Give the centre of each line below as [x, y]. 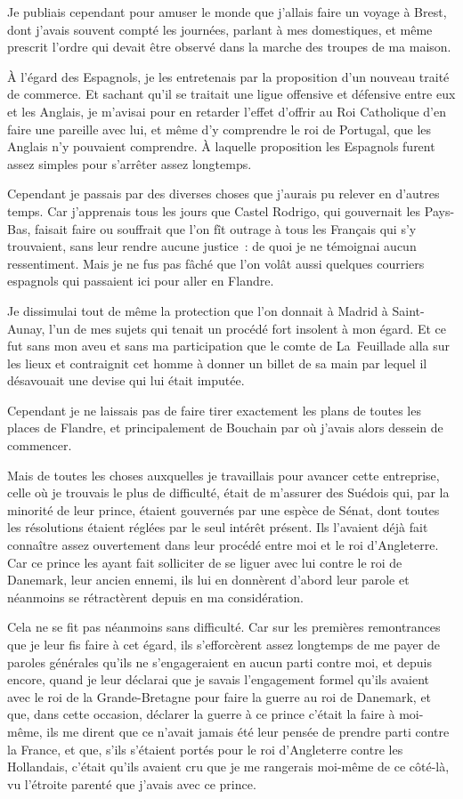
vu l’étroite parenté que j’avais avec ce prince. [132, 783]
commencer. [40, 445]
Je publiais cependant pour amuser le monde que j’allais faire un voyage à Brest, [227, 12]
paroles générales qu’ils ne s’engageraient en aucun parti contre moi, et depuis [219, 662]
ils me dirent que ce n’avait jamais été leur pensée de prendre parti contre [248, 731]
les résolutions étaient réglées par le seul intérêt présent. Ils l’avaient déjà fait [218, 527]
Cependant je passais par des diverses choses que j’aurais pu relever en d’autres [223, 194]
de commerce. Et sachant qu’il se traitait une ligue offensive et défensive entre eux [231, 94]
